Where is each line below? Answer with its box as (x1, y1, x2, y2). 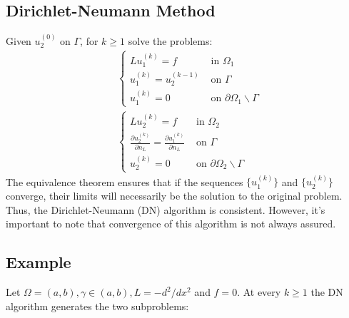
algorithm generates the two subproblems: (6, 298, 189, 313)
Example (6, 251, 71, 273)
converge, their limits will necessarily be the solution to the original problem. (6, 188, 343, 203)
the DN (310, 284, 343, 299)
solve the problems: (128, 34, 213, 48)
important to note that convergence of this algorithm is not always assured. (6, 216, 336, 231)
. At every (237, 284, 281, 299)
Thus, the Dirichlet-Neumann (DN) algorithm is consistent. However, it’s (6, 202, 325, 217)
